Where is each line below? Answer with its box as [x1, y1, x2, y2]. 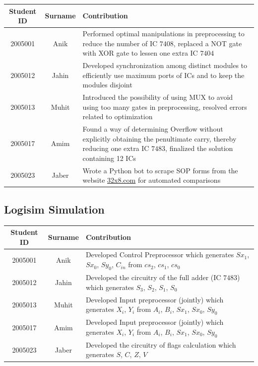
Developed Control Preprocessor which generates [85, 249, 234, 260]
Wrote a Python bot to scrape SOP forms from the [82, 165, 238, 175]
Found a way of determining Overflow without [82, 124, 223, 134]
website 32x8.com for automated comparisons [82, 175, 221, 185]
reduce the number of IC [82, 38, 158, 48]
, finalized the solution [165, 143, 233, 153]
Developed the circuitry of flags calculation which [85, 339, 236, 350]
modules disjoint [82, 79, 132, 90]
